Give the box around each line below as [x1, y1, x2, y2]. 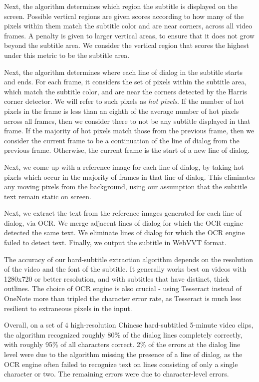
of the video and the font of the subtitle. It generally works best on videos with [4, 264, 247, 274]
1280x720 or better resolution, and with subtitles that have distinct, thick [4, 273, 230, 284]
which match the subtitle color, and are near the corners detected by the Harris [4, 86, 247, 96]
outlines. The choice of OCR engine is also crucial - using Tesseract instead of [4, 283, 242, 294]
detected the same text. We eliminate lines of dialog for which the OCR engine [4, 227, 245, 238]
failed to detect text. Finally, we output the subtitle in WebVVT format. [4, 237, 227, 248]
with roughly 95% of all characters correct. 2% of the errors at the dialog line [4, 339, 241, 350]
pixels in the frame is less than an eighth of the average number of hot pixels [4, 105, 239, 116]
